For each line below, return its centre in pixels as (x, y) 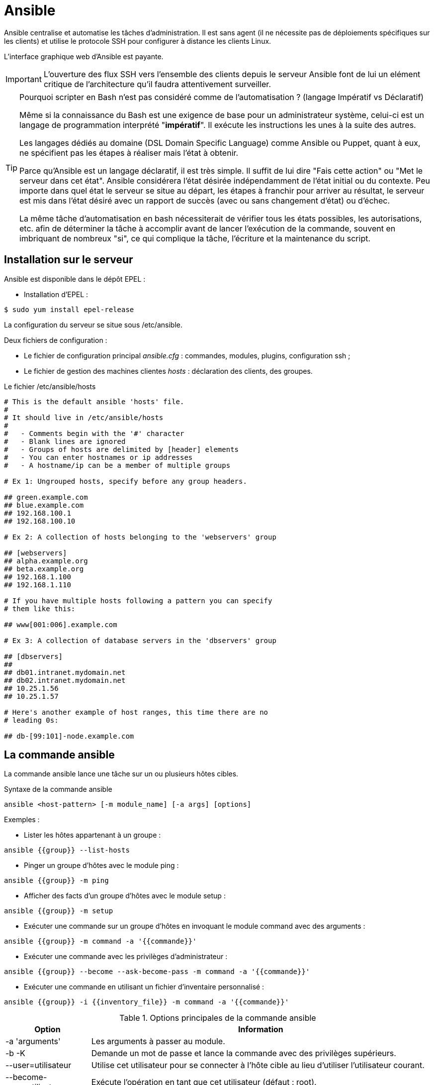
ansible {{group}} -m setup (59, 911)
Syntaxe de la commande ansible (58, 789)
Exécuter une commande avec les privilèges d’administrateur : (126, 957)
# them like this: (40, 608)
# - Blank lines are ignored (65, 441)
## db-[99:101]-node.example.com (69, 736)
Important (24, 79)
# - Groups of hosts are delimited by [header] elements (122, 449)
